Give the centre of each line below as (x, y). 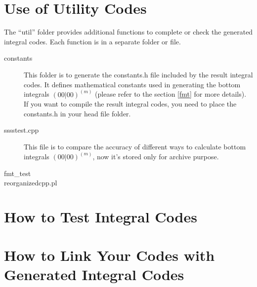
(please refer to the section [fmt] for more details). (171, 94)
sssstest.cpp (21, 130)
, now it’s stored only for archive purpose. (156, 156)
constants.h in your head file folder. (77, 113)
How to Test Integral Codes (101, 216)
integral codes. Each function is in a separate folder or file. (92, 41)
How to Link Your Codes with (109, 255)
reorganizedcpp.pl (31, 183)
